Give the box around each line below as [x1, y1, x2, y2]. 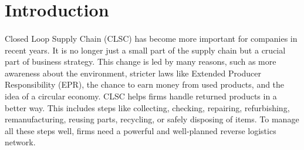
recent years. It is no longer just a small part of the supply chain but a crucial [5, 44, 286, 56]
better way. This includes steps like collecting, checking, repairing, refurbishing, [5, 101, 290, 114]
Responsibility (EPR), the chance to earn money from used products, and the [5, 78, 285, 91]
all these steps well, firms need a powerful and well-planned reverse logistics [5, 124, 276, 136]
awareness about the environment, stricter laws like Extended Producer [5, 66, 261, 79]
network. [5, 136, 36, 148]
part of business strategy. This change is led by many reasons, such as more [5, 55, 276, 68]
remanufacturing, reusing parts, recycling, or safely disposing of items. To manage [5, 113, 299, 125]
